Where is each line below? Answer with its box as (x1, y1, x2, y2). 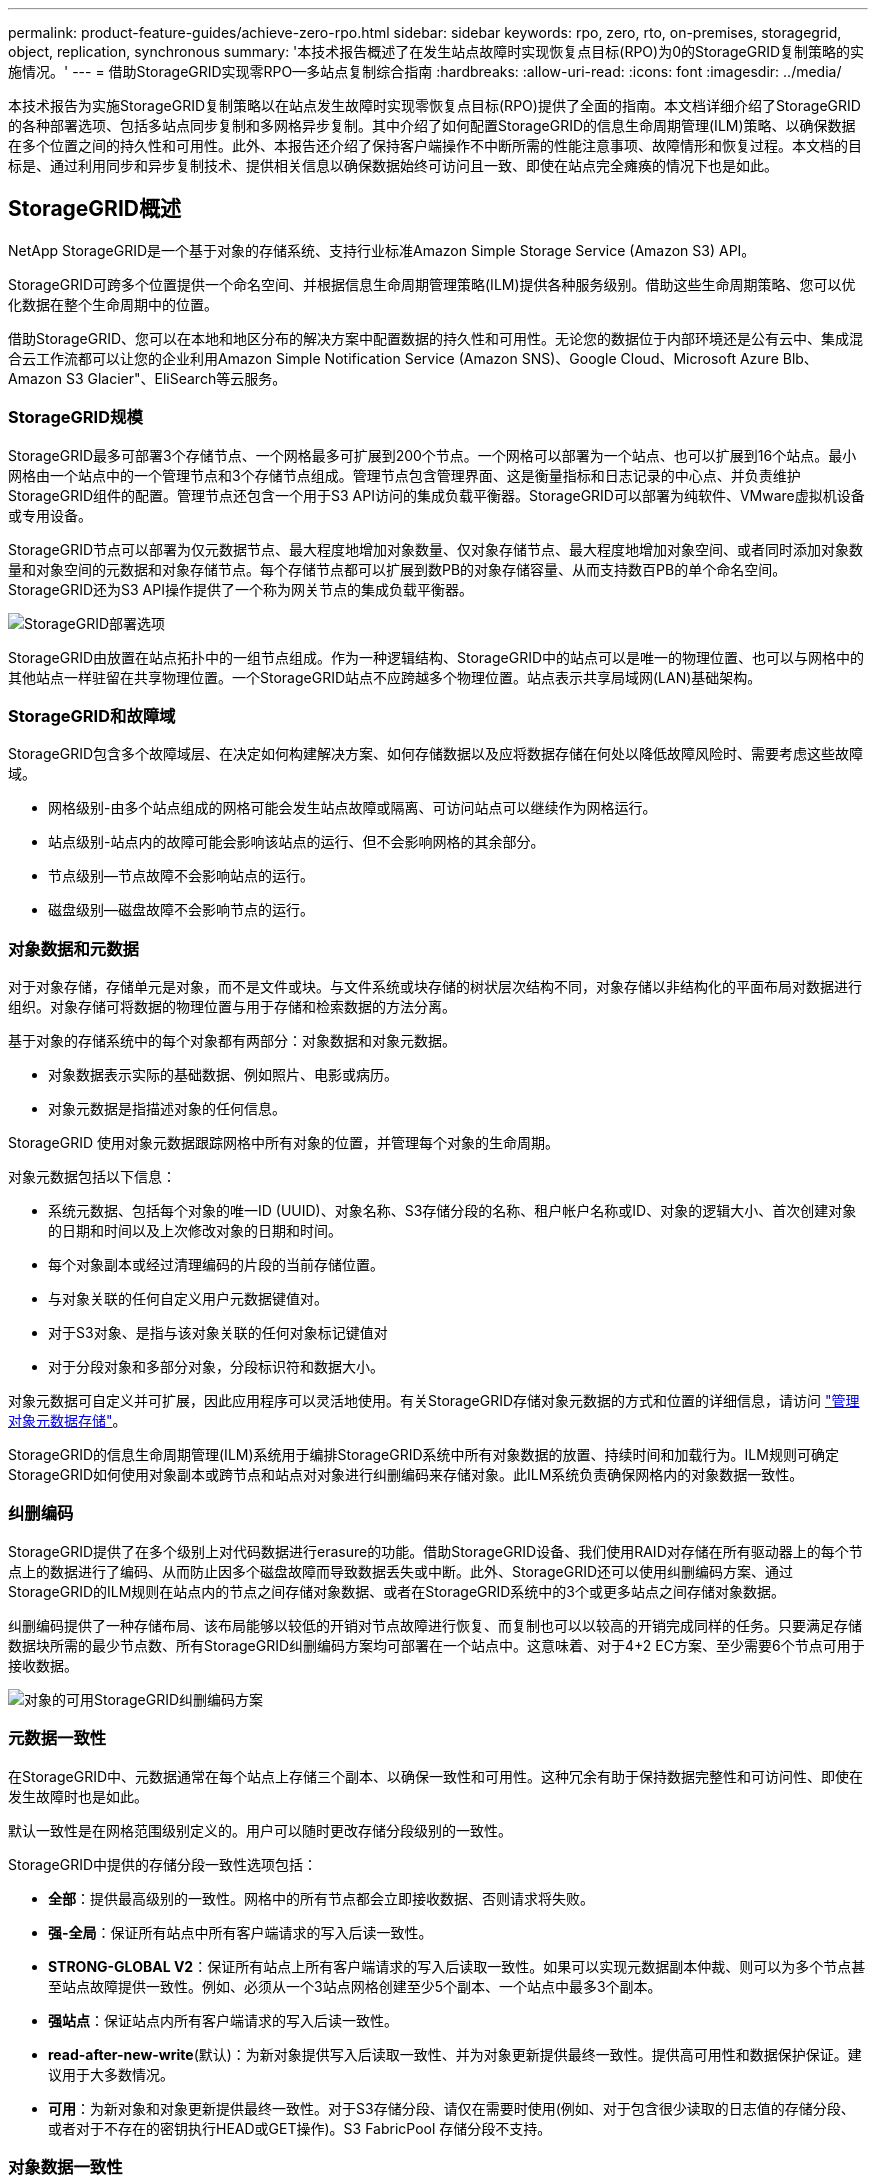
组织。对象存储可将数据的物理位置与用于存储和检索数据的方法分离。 (8, 998, 456, 1016)
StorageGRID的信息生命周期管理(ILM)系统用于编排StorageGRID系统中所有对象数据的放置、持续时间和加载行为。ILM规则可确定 (8, 1446, 839, 1464)
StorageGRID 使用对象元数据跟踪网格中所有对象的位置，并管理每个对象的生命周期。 (8, 1134, 559, 1152)
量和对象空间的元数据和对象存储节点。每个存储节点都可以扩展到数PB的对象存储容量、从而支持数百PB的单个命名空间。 (8, 560, 787, 578)
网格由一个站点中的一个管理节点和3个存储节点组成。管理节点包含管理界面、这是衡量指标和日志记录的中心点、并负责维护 (8, 466, 801, 484)
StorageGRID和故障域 (8, 705, 176, 726)
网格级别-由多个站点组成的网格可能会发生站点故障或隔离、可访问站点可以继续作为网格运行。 (48, 799, 657, 817)
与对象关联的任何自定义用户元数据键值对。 (48, 1290, 328, 1308)
